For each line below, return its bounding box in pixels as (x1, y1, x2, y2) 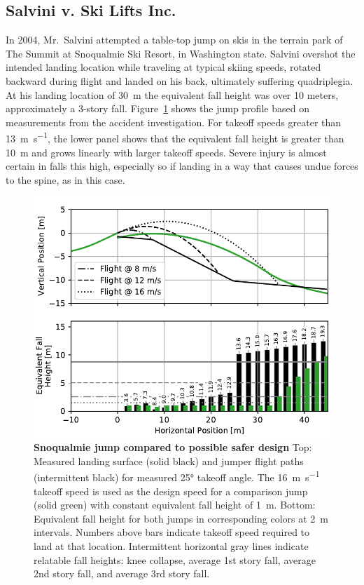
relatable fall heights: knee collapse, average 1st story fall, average (34, 552, 316, 567)
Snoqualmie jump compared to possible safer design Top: (34, 440, 312, 455)
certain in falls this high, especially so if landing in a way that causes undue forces (6, 159, 358, 173)
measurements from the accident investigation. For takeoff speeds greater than (6, 114, 342, 129)
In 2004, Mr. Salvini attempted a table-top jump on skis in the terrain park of (6, 32, 343, 47)
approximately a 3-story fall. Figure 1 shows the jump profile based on (6, 101, 309, 116)
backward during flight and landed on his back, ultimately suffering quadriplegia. (6, 73, 353, 88)
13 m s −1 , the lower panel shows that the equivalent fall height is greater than (6, 129, 344, 146)
